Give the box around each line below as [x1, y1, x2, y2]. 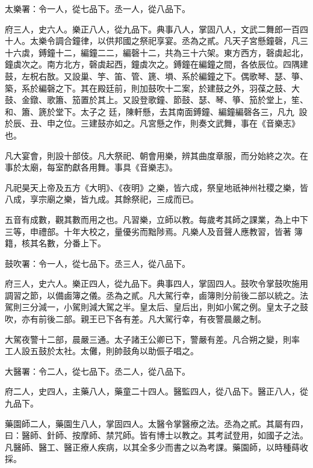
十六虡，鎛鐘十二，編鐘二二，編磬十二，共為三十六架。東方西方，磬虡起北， [5, 46, 308, 58]
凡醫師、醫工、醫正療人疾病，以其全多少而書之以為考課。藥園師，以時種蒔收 [5, 440, 308, 453]
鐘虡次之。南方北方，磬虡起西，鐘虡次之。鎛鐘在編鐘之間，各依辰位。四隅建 [5, 58, 308, 70]
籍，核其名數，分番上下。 [5, 237, 106, 249]
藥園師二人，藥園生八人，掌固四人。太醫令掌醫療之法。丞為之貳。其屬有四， [5, 417, 308, 429]
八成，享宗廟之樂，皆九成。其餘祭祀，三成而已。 [5, 193, 199, 205]
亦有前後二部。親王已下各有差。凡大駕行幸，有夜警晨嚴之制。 [21, 313, 266, 325]
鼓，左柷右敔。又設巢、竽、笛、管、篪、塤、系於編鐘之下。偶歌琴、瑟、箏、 [5, 69, 308, 82]
